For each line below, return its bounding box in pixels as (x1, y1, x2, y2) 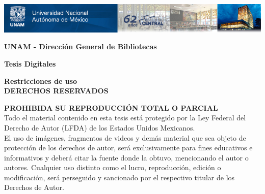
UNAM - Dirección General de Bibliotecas (4, 41, 157, 52)
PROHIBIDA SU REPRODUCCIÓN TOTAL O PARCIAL (4, 102, 218, 113)
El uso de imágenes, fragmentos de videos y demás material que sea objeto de (4, 132, 246, 143)
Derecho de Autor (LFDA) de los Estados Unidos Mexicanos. (4, 122, 195, 133)
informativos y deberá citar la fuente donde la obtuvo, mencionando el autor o (4, 152, 249, 163)
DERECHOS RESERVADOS (4, 85, 109, 96)
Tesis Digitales (4, 58, 56, 69)
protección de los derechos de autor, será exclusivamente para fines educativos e (4, 142, 253, 153)
